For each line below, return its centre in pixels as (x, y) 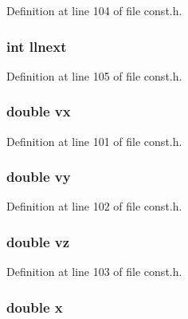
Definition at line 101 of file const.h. (94, 141)
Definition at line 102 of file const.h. (94, 206)
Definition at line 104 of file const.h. (94, 10)
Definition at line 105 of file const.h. (94, 75)
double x (35, 307)
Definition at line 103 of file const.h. (94, 272)
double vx (39, 111)
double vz (38, 241)
